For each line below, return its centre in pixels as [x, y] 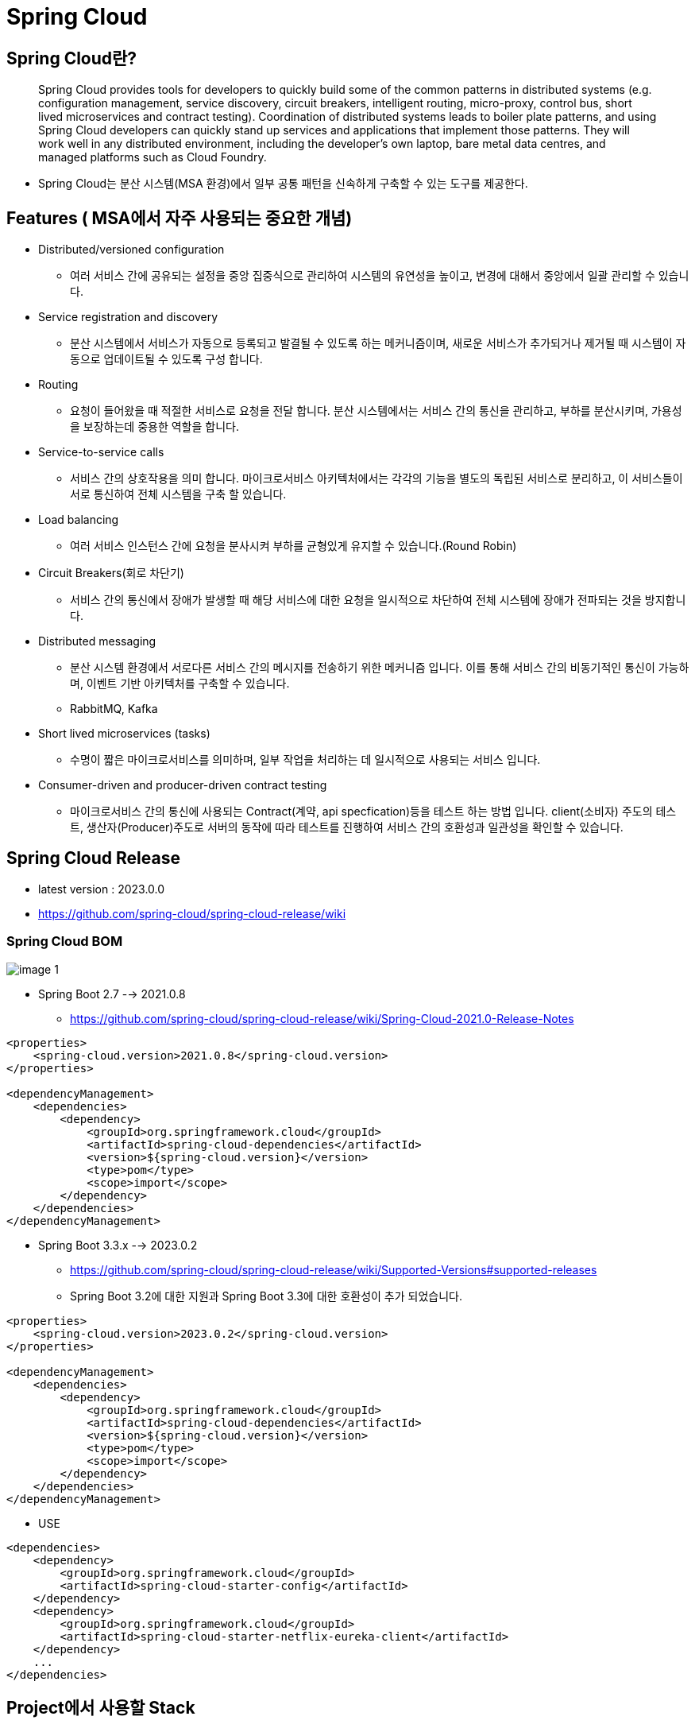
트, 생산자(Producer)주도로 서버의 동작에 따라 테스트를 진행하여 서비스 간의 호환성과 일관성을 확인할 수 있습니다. [347, 827]
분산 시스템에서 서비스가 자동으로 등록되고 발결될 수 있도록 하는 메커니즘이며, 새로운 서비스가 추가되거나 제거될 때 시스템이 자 [378, 343]
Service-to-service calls [101, 452]
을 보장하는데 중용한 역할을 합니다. [154, 427]
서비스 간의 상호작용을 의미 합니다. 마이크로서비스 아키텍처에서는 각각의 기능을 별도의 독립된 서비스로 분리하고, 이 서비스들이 [376, 478]
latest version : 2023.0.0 [102, 889]
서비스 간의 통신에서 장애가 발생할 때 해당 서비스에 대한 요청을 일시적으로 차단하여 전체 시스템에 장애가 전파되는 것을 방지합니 [378, 600]
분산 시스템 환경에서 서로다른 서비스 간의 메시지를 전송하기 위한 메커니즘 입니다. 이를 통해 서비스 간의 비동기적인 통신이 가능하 [380, 668]
